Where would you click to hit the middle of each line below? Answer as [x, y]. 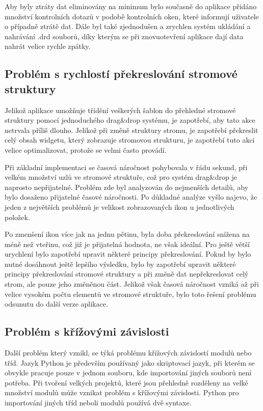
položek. [17, 217]
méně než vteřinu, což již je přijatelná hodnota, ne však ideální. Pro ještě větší [127, 244]
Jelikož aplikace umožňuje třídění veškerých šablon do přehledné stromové [120, 110]
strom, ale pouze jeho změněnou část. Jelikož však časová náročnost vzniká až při [132, 284]
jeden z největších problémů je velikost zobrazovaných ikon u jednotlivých [120, 207]
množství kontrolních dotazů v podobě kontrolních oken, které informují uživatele [132, 16]
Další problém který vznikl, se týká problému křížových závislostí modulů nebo [128, 353]
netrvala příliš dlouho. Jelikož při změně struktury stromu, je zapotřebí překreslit [131, 130]
